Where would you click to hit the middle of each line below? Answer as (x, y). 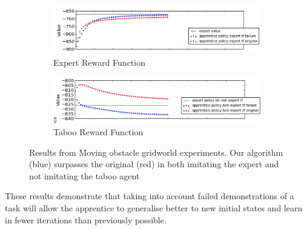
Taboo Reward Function (98, 132)
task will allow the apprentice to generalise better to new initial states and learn (154, 207)
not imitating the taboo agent (84, 175)
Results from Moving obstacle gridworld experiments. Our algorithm (156, 152)
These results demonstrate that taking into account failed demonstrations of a (150, 196)
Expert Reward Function (99, 62)
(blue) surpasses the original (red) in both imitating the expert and (154, 164)
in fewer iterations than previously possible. (86, 219)
